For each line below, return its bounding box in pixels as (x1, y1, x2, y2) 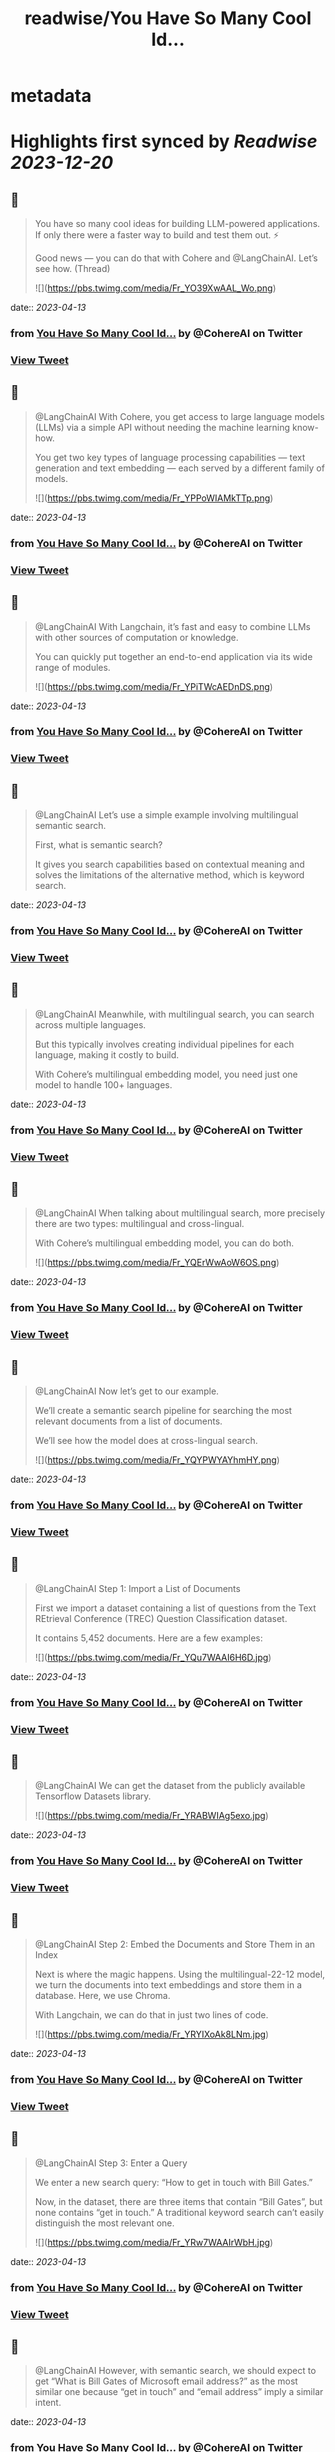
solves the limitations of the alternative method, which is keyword (34, 869, 305, 881)
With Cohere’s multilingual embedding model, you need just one (34, 1068, 298, 1080)
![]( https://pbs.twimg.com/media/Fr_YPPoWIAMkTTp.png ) (34, 492, 274, 504)
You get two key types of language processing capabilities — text (34, 451, 306, 463)
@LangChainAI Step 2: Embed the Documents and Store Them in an (34, 1938, 316, 1951)
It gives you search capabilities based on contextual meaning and (34, 858, 305, 871)
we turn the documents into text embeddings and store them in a (34, 1979, 303, 1991)
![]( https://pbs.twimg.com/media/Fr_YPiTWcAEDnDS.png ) (34, 680, 273, 692)
